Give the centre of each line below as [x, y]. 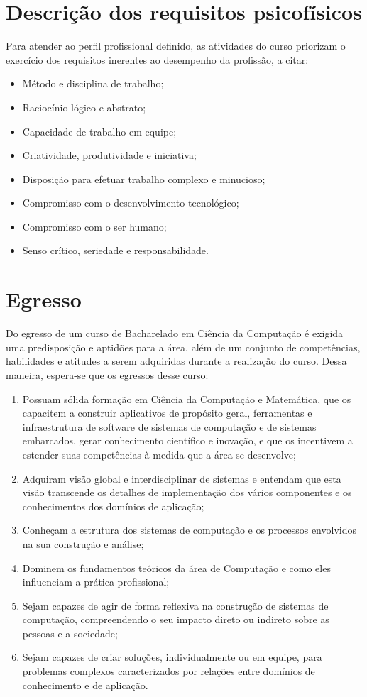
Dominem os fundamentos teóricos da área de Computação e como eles [176, 567]
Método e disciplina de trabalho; [93, 83]
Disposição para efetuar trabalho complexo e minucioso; [144, 179]
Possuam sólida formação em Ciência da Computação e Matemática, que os [187, 399]
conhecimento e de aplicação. [85, 685]
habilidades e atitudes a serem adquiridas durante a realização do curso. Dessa [176, 361]
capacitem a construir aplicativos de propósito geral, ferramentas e [167, 413]
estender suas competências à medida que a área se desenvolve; [159, 454]
